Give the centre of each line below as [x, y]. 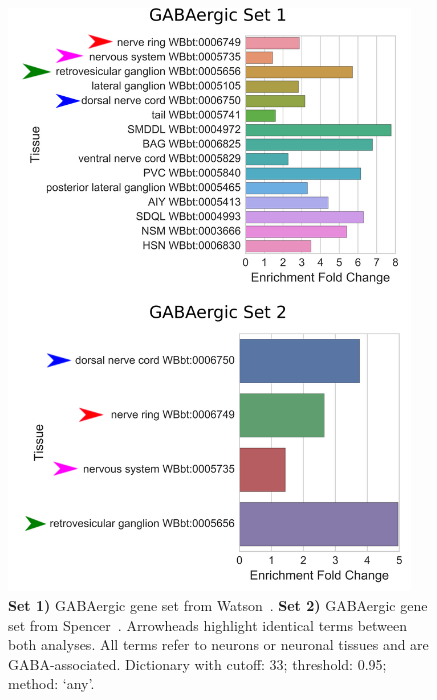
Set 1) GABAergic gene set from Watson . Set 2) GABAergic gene [218, 604]
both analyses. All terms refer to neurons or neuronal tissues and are [218, 644]
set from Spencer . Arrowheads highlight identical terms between [208, 624]
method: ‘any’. [51, 683]
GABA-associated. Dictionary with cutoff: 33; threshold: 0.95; [197, 663]
